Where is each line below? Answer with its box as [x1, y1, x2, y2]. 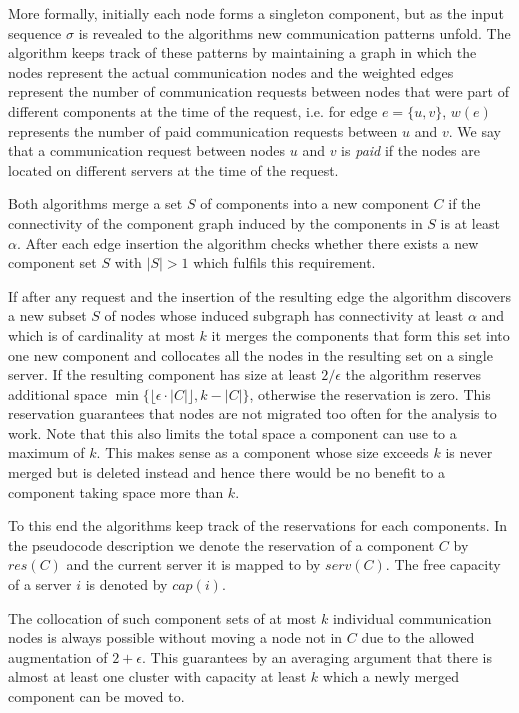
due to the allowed [361, 627, 475, 648]
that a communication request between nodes [8, 140, 286, 161]
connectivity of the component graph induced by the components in [8, 212, 423, 233]
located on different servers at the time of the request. [8, 159, 339, 180]
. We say [448, 120, 501, 141]
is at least [440, 212, 500, 233]
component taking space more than [8, 481, 224, 502]
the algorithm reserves [345, 364, 482, 385]
